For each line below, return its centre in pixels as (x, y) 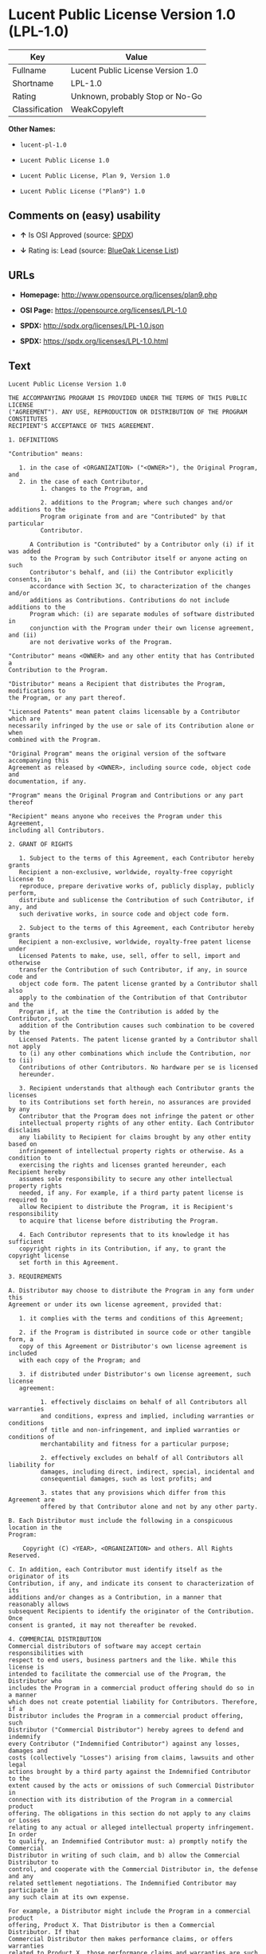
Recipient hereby (37, 1172)
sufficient (26, 1242)
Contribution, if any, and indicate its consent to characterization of (131, 1583)
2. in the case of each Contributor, (82, 482)
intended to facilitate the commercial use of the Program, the (117, 1674)
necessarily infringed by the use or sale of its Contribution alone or (131, 726)
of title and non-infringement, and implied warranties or (140, 1430)
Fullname (29, 70)
